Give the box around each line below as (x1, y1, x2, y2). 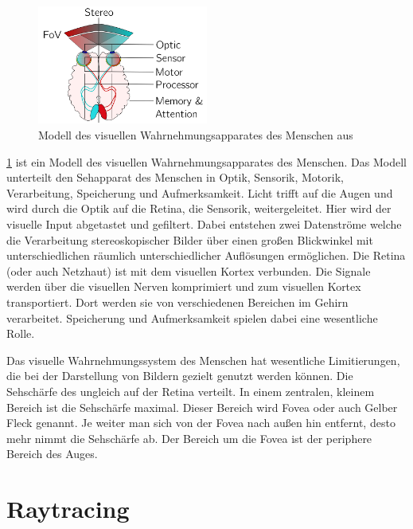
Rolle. (6, 325, 35, 342)
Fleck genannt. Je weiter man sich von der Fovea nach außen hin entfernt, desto (6, 414, 395, 431)
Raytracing (6, 492, 130, 525)
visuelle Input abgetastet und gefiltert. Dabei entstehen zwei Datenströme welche (6, 216, 402, 233)
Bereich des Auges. (6, 445, 98, 462)
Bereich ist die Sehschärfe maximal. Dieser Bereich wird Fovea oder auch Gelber (6, 398, 398, 415)
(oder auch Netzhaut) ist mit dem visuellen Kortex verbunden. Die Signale (6, 262, 371, 279)
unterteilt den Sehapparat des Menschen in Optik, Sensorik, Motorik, (6, 169, 344, 186)
